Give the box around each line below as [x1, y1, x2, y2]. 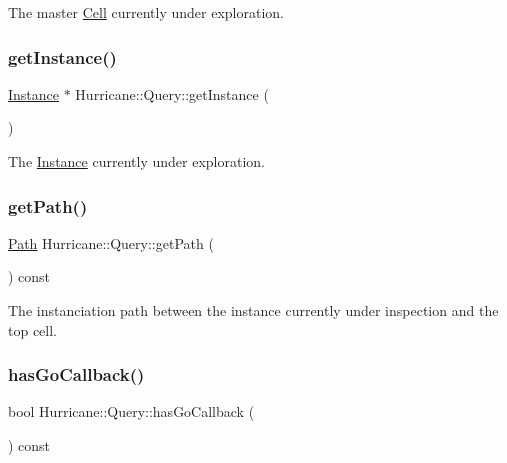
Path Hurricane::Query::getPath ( [8, 232, 214, 253]
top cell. [8, 319, 57, 340]
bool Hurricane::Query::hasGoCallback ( [8, 401, 255, 422]
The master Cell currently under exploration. [8, 2, 285, 22]
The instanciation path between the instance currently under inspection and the [8, 300, 499, 320]
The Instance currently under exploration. [8, 151, 265, 171]
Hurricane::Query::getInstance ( [75, 83, 269, 104]
